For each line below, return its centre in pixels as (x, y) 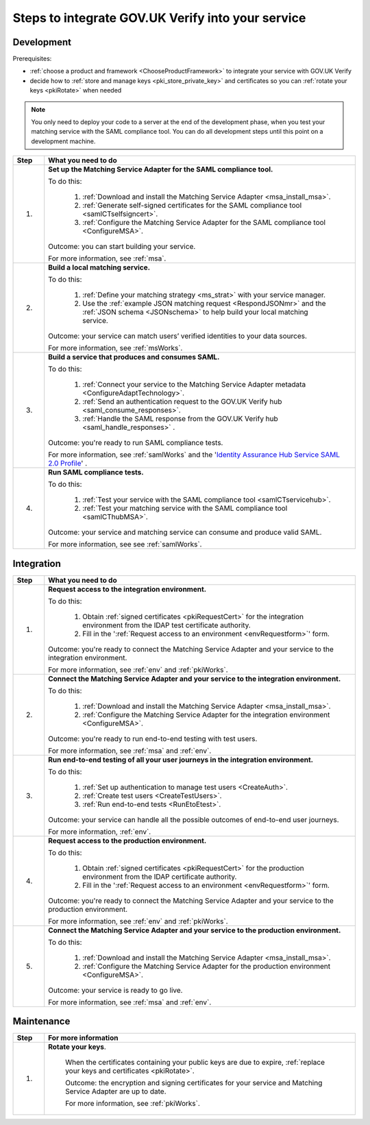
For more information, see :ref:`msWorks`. (115, 348)
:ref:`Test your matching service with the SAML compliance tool (185, 509)
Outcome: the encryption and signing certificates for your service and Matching (194, 1083)
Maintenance (41, 1021)
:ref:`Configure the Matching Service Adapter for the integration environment (206, 714)
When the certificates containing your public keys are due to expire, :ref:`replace (195, 1063)
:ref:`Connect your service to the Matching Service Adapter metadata (194, 385)
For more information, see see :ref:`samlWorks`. (125, 544)
